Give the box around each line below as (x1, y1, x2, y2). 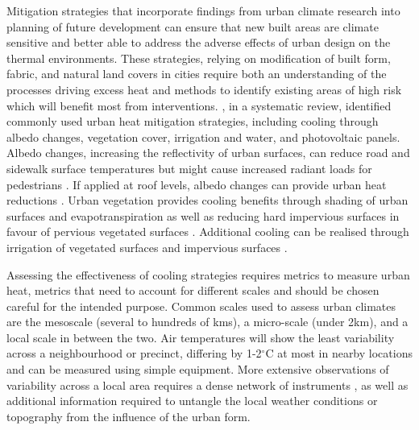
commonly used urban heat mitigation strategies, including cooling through (6, 113, 379, 130)
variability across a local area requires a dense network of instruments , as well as (6, 376, 409, 393)
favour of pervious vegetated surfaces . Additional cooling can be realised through (6, 223, 409, 240)
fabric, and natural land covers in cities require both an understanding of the (6, 65, 387, 82)
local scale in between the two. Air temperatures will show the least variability (6, 329, 395, 345)
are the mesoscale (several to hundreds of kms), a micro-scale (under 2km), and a (6, 313, 409, 330)
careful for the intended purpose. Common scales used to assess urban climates (6, 297, 396, 314)
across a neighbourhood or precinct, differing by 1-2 (6, 345, 262, 362)
